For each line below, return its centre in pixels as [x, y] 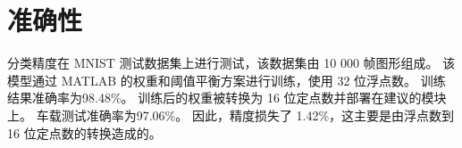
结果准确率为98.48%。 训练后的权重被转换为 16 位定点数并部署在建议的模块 [227, 98]
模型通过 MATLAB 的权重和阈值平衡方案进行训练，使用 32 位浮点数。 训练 [227, 80]
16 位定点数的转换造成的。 [84, 132]
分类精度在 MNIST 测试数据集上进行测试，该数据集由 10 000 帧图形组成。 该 [231, 63]
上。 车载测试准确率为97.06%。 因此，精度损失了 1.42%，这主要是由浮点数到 [231, 115]
